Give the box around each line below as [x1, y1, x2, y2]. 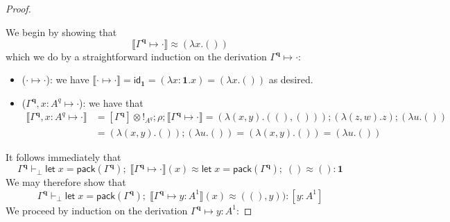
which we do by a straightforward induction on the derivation [6, 49, 267, 63]
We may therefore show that [6, 175, 126, 189]
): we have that [79, 95, 144, 110]
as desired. [268, 72, 313, 87]
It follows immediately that [6, 149, 121, 164]
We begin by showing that [6, 24, 117, 39]
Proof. [6, 1, 31, 15]
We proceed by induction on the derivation [6, 203, 188, 217]
